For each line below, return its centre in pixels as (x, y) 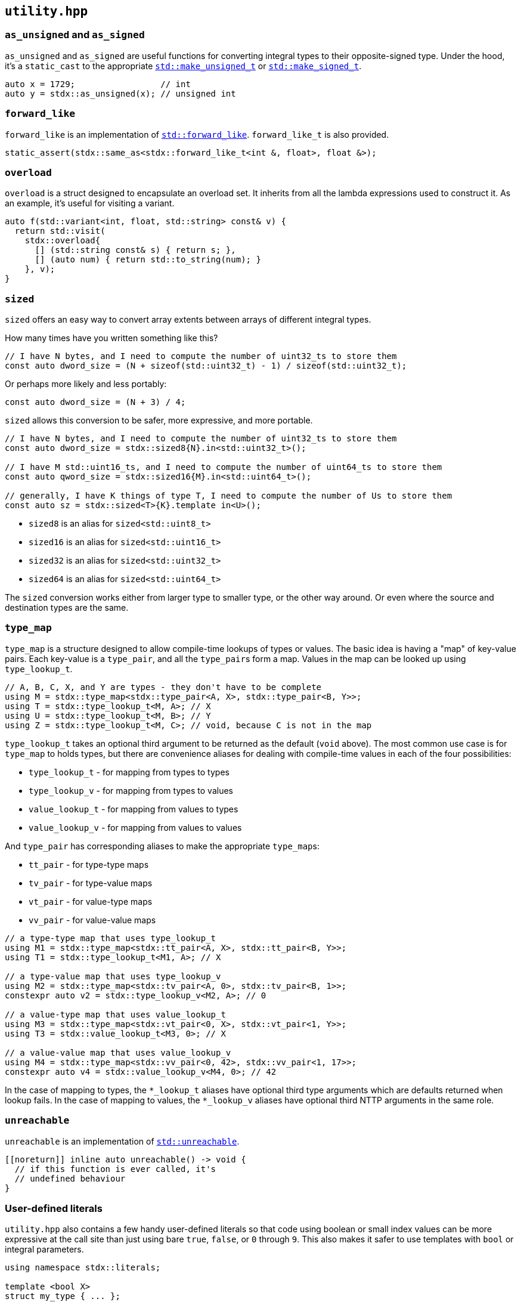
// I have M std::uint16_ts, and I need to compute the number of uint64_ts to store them (224, 467)
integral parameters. (44, 1250)
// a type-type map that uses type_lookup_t (111, 938)
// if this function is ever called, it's (115, 1169)
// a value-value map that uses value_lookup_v (118, 1052)
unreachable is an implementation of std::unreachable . (122, 1141)
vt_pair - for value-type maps (91, 901)
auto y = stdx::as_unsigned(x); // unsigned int (120, 93)
